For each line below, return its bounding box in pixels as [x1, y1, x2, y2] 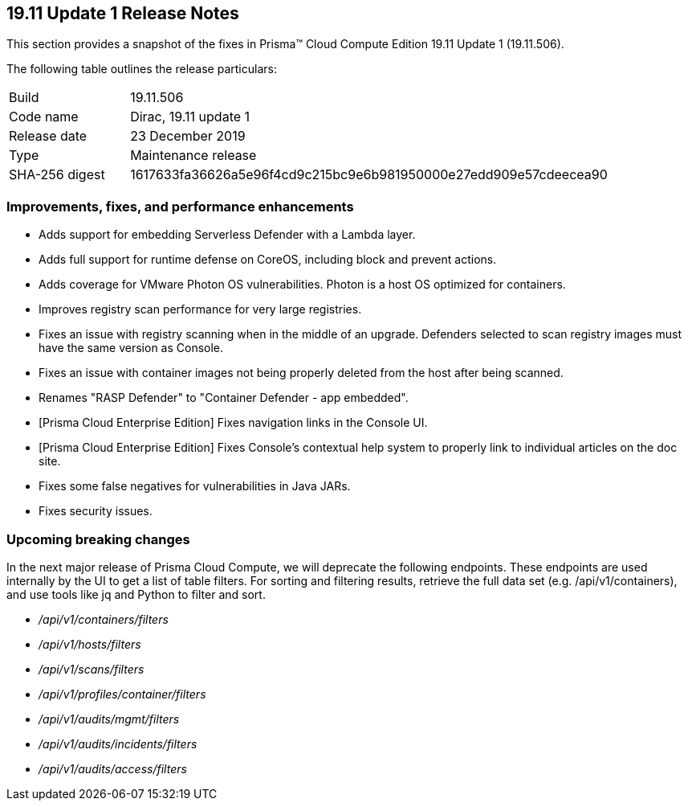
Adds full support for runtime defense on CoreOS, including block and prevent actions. [39, 252, 497, 267]
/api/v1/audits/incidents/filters [39, 736, 197, 751]
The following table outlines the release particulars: [6, 62, 277, 76]
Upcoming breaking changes [6, 530, 190, 547]
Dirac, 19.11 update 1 [130, 109, 250, 125]
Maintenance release [130, 147, 257, 164]
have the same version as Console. [39, 341, 224, 355]
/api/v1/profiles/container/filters [39, 686, 206, 701]
